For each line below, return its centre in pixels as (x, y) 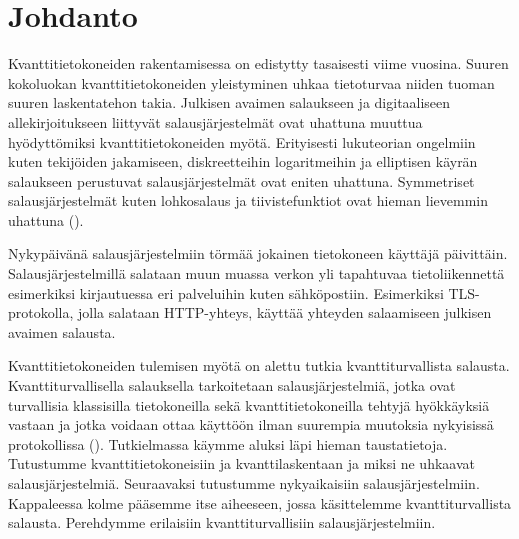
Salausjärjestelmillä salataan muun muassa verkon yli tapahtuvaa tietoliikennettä (256, 273)
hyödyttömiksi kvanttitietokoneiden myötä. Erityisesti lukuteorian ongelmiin (242, 141)
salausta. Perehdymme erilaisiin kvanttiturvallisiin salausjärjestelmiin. (222, 522)
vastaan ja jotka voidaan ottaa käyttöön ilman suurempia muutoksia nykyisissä (251, 424)
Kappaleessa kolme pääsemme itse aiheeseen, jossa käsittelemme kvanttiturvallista (260, 502)
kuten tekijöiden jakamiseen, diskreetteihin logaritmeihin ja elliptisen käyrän (243, 161)
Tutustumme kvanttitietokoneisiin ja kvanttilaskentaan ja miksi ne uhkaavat (241, 463)
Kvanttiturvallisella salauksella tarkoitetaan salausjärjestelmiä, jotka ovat (232, 385)
